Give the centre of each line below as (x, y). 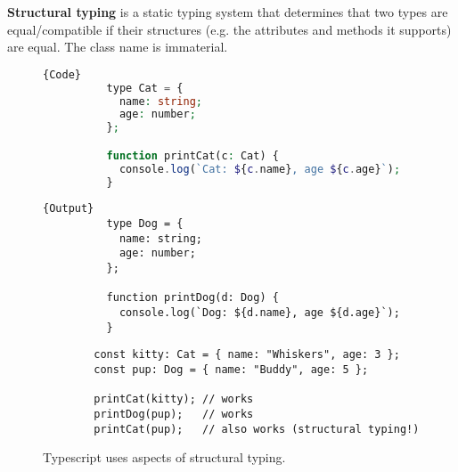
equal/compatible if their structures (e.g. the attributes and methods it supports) (229, 29)
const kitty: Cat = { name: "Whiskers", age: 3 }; (247, 355)
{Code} (62, 74)
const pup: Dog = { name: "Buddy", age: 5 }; (231, 370)
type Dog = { (145, 224)
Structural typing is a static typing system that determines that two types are (228, 12)
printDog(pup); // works (174, 414)
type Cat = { (145, 88)
